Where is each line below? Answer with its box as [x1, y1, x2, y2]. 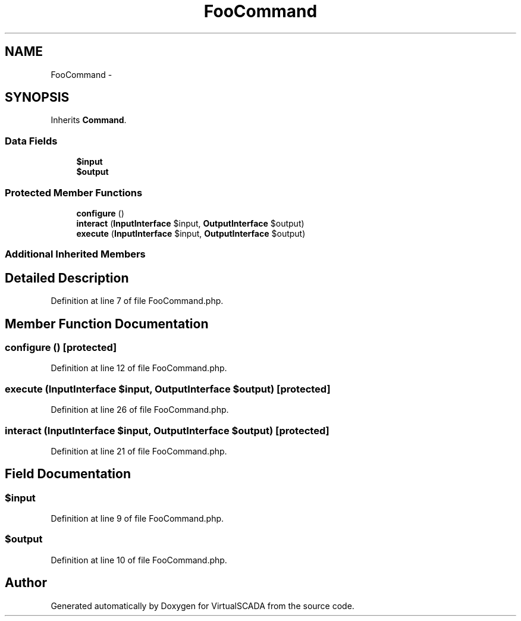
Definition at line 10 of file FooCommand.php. [51, 554, 227, 565]
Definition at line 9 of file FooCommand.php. [51, 513, 224, 524]
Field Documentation [5, 466, 131, 482]
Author [5, 575, 47, 591]
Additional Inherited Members [5, 248, 146, 261]
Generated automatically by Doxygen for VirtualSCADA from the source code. [51, 600, 354, 611]
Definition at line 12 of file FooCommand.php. [51, 363, 227, 374]
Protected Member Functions [5, 186, 143, 199]
